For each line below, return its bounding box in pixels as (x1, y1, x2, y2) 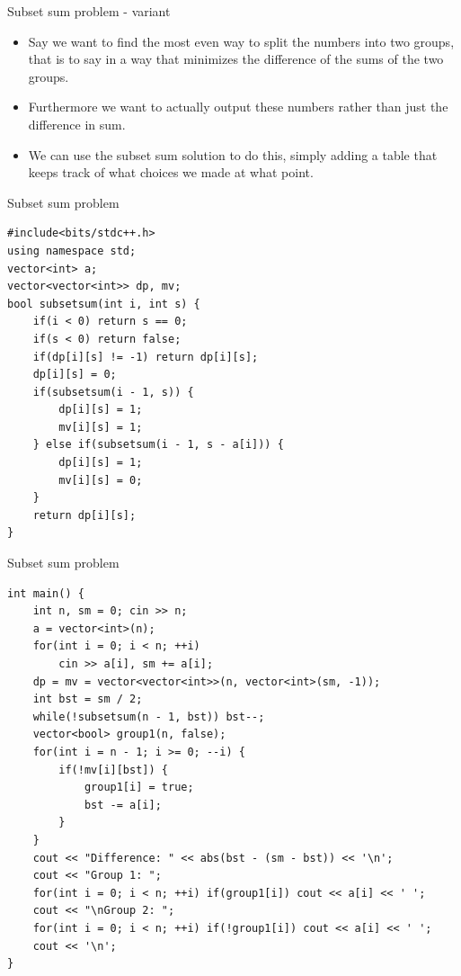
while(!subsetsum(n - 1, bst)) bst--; (32, 710, 265, 723)
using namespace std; (7, 244, 137, 257)
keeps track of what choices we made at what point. (28, 163, 314, 182)
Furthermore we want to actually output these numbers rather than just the (28, 97, 448, 116)
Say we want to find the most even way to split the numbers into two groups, (28, 31, 455, 50)
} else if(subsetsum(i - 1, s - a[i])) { (32, 438, 284, 452)
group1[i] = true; (84, 781, 194, 794)
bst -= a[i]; (84, 798, 162, 811)
